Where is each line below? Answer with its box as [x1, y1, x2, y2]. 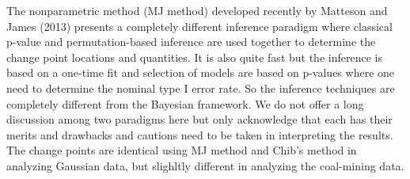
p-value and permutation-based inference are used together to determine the [6, 33, 376, 50]
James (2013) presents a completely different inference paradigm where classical [6, 17, 393, 34]
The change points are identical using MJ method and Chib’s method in [6, 142, 357, 158]
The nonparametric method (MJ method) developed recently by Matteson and [6, 2, 388, 18]
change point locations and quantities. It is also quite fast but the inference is [6, 48, 382, 65]
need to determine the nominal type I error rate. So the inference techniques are [6, 79, 395, 96]
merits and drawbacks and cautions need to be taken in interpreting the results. [6, 126, 393, 143]
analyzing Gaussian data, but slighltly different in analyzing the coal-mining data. [6, 157, 404, 173]
